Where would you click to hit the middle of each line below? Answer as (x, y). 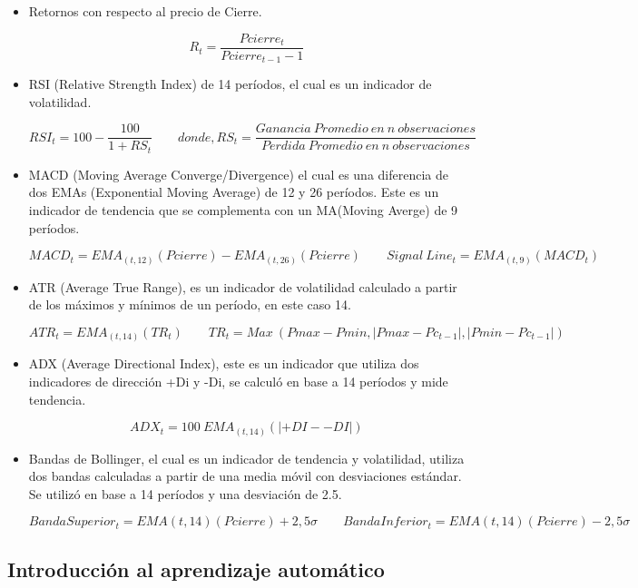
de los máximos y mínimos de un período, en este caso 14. (190, 304)
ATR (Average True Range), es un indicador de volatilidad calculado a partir (243, 286)
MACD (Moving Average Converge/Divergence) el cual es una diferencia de (238, 174)
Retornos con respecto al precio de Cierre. (145, 11)
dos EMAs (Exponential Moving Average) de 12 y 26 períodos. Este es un (234, 192)
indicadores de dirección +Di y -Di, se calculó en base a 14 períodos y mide (238, 381)
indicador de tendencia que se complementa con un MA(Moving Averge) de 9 (243, 210)
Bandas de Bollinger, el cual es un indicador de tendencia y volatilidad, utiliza (246, 458)
